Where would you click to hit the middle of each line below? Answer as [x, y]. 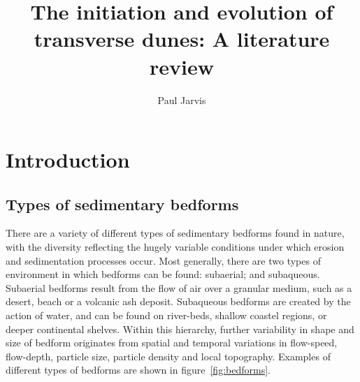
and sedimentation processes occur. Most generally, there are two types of [163, 260]
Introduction [68, 160]
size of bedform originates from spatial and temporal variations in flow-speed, [172, 343]
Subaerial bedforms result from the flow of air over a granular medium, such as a [179, 287]
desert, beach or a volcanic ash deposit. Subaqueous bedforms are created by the [178, 301]
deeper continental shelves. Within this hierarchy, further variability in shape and [180, 329]
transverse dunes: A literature [182, 39]
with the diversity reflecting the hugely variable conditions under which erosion [175, 247]
